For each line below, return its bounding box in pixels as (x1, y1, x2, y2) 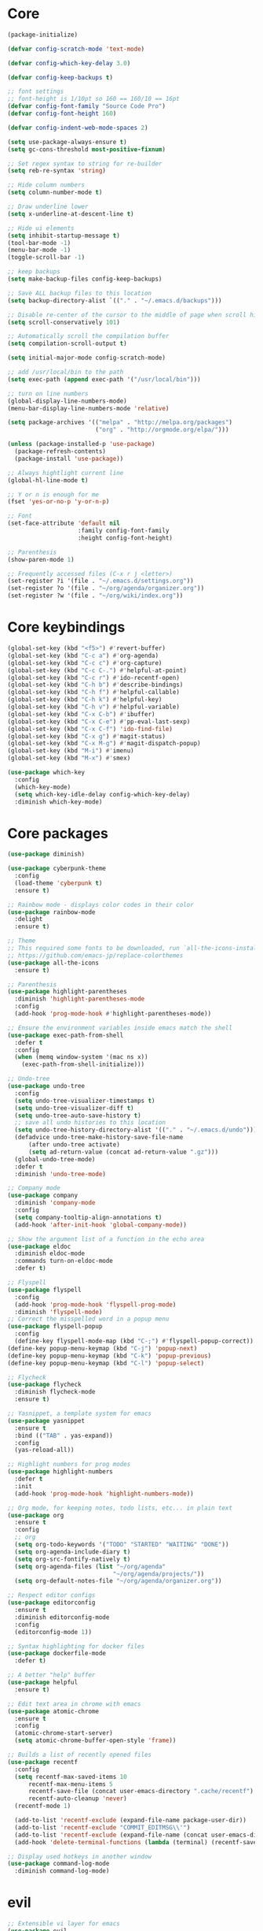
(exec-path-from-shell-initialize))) (21, 1060, 145, 1068)
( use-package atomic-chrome (7, 1707, 100, 1715)
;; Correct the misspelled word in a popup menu (7, 1315, 170, 1324)
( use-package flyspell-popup (7, 1323, 103, 1331)
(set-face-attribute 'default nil (7, 519, 121, 528)
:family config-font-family (77, 527, 170, 535)
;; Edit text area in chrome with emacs (7, 1699, 142, 1708)
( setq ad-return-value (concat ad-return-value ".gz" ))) (27, 1148, 219, 1156)
